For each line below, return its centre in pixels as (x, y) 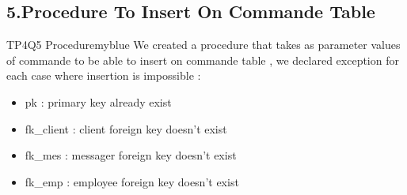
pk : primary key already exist (98, 101)
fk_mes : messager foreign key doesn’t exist (131, 155)
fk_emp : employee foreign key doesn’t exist (132, 181)
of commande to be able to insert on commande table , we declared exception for (203, 60)
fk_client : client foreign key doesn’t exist (126, 128)
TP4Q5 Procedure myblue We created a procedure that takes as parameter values (203, 45)
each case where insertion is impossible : (104, 75)
